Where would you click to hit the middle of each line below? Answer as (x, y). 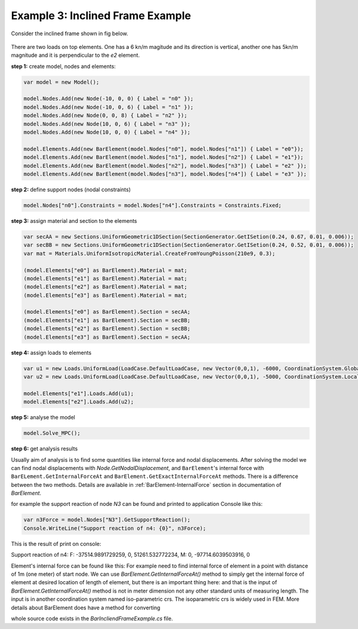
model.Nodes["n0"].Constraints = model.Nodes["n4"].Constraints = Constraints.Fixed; (152, 205)
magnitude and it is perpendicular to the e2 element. (75, 55)
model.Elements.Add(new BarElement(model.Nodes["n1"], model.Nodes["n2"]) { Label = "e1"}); (163, 157)
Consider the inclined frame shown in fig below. (70, 33)
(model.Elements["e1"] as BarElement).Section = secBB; (107, 320)
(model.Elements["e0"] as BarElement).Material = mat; (105, 270)
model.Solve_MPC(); (52, 433)
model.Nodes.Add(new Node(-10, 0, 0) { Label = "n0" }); (109, 99)
